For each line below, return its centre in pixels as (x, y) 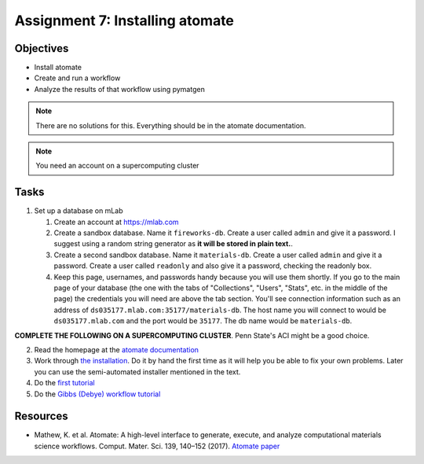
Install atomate (58, 68)
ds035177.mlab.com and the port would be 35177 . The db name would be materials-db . (203, 321)
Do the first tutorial (64, 383)
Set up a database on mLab (79, 211)
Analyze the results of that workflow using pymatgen (120, 89)
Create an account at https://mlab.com (117, 222)
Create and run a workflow (77, 78)
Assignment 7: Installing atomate (124, 20)
